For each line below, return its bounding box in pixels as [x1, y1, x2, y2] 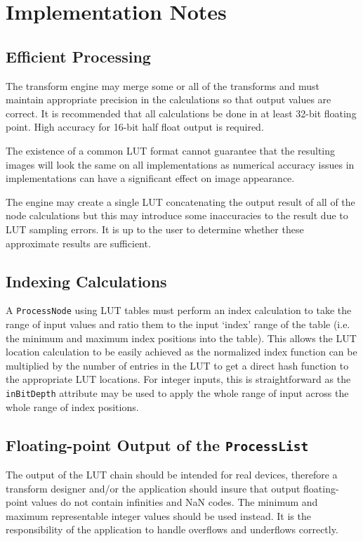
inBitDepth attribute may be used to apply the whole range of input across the [6, 385, 349, 400]
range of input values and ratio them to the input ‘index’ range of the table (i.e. [6, 316, 350, 331]
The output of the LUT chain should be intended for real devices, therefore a [6, 467, 338, 481]
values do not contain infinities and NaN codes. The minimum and [31, 495, 318, 509]
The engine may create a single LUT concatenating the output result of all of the [6, 194, 355, 209]
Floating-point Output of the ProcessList [6, 434, 309, 455]
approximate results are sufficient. [6, 235, 151, 250]
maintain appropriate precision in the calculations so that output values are [6, 92, 331, 107]
